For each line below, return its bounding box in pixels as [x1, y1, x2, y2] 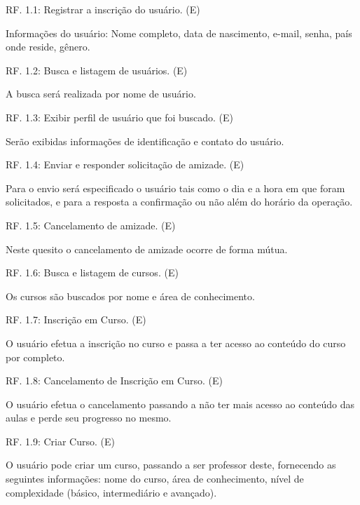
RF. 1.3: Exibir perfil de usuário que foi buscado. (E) [6, 109, 234, 124]
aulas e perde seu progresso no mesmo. [6, 410, 172, 425]
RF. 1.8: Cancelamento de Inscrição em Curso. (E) [6, 373, 223, 388]
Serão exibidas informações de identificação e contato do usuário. [6, 133, 284, 148]
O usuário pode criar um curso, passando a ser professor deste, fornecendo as [6, 457, 336, 472]
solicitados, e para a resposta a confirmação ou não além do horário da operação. [6, 194, 353, 209]
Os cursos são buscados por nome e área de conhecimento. [6, 288, 255, 303]
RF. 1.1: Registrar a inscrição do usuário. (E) [6, 2, 200, 16]
